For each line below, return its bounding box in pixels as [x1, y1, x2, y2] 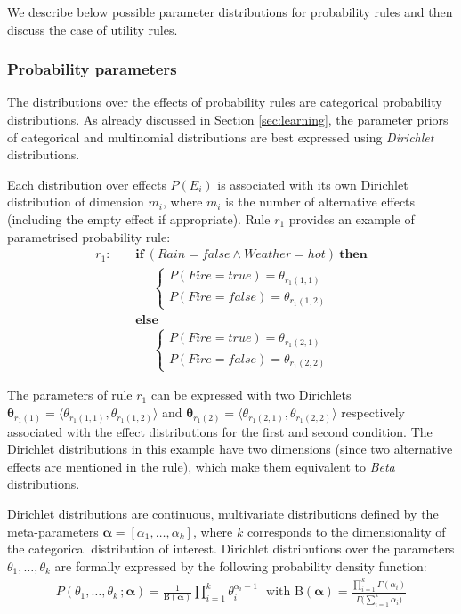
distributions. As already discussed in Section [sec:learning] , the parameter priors [7, 110, 449, 128]
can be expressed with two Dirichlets [150, 385, 352, 404]
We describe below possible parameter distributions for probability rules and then [7, 3, 453, 20]
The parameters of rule [7, 385, 133, 404]
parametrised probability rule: [7, 227, 171, 246]
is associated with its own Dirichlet [217, 174, 408, 193]
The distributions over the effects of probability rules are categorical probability [7, 93, 442, 111]
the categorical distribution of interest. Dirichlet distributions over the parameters [7, 539, 455, 558]
